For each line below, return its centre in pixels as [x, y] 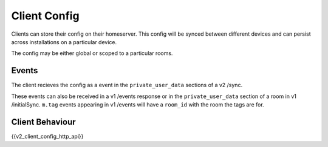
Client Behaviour [43, 122]
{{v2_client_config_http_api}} [47, 136]
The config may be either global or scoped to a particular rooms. [92, 53]
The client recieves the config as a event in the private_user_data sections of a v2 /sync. [127, 85]
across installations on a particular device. [64, 42]
